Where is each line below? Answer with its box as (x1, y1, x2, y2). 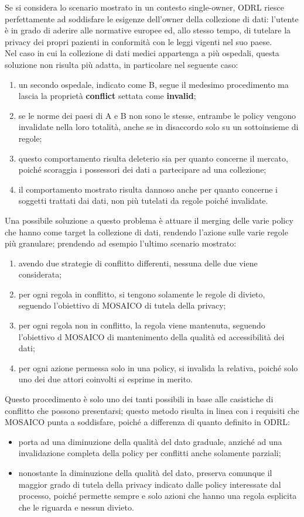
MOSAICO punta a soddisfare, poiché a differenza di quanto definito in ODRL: (5, 416, 290, 428)
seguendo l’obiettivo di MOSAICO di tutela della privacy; (18, 299, 226, 311)
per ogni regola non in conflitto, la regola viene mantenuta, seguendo (18, 319, 265, 331)
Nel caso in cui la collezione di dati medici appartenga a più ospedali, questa (5, 47, 279, 59)
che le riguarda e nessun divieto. (18, 501, 134, 513)
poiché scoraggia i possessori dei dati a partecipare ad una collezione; (18, 163, 267, 176)
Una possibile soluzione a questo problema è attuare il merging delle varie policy (5, 214, 293, 226)
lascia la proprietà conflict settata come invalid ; (18, 90, 196, 102)
